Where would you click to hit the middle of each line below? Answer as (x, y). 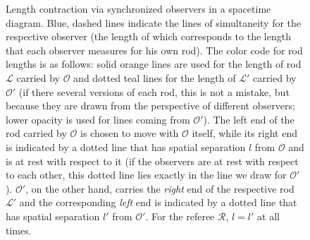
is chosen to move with (129, 133)
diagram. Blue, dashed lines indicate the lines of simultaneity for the (154, 22)
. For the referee (180, 216)
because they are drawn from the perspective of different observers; (150, 106)
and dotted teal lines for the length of (155, 77)
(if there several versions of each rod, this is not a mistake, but (154, 91)
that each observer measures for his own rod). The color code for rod (154, 50)
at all (268, 216)
